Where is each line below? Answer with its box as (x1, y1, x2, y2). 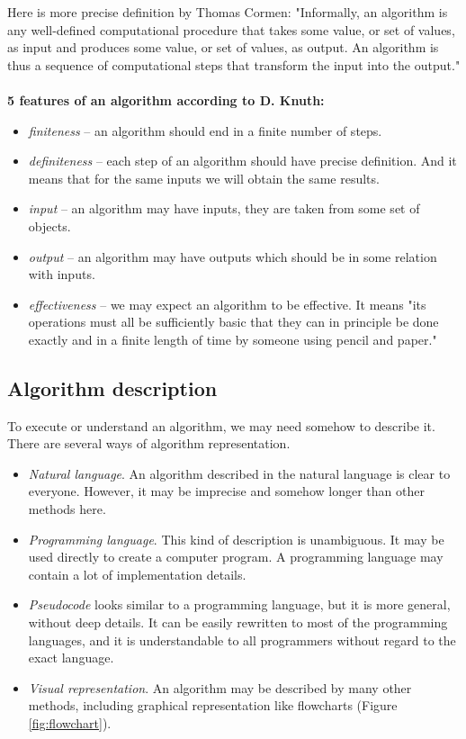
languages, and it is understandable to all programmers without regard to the (28, 630, 456, 649)
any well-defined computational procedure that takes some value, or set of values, (7, 20, 455, 39)
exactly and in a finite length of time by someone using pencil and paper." (28, 329, 437, 348)
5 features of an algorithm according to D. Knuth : (7, 90, 325, 109)
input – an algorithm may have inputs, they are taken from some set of (28, 199, 420, 218)
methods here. (28, 500, 106, 518)
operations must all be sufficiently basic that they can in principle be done (28, 312, 439, 331)
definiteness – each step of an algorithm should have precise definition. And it (28, 151, 457, 170)
